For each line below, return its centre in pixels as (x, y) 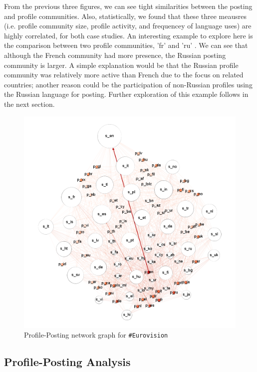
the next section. (29, 104)
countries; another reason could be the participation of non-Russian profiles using (128, 84)
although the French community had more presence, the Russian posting (115, 55)
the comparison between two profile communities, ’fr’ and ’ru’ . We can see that (126, 45)
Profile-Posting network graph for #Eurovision (96, 335)
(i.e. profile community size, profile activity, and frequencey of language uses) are (128, 26)
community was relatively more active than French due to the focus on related (124, 75)
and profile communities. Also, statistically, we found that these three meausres (125, 16)
